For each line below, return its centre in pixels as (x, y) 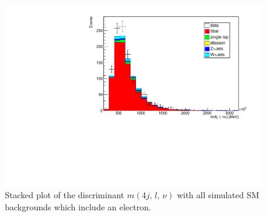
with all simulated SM (218, 195)
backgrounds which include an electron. (78, 206)
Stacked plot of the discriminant (65, 195)
